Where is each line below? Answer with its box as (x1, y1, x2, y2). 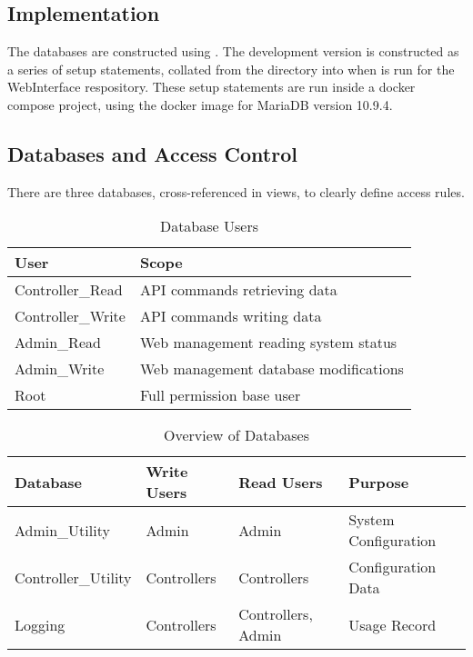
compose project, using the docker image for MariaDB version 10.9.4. (7, 95, 393, 114)
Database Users (159, 215, 258, 237)
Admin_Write (15, 358, 105, 380)
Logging (15, 613, 65, 635)
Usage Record (348, 613, 437, 635)
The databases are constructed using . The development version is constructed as (7, 42, 459, 61)
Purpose (348, 471, 409, 493)
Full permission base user (139, 384, 301, 406)
